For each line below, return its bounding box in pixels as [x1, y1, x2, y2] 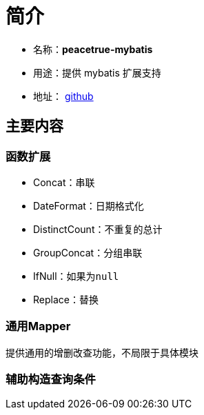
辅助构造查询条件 [6, 372, 96, 387]
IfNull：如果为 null [33, 270, 119, 282]
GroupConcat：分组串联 [33, 246, 143, 259]
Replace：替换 [33, 293, 99, 305]
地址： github [33, 90, 94, 102]
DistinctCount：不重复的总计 [33, 223, 163, 235]
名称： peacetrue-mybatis [33, 43, 153, 55]
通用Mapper [6, 319, 71, 334]
